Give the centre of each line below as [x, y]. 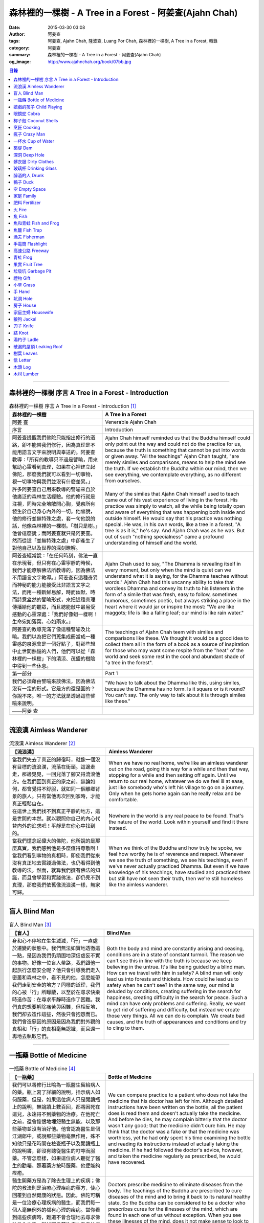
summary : [20, 55]
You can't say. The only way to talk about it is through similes [175, 695]
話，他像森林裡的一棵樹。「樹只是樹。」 [55, 526]
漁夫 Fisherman [29, 237]
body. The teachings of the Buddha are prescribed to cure [175, 1191]
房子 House [25, 305]
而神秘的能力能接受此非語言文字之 [51, 585]
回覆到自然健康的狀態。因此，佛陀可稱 [56, 1195]
